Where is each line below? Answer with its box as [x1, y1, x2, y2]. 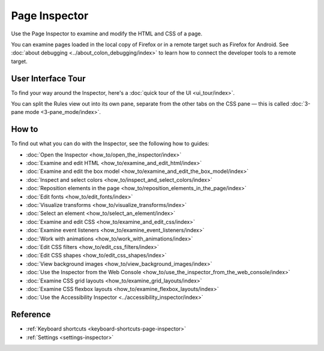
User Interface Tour [11, 73, 86, 83]
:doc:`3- [290, 100, 311, 107]
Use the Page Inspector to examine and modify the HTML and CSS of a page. [11, 30, 203, 37]
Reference [11, 310, 51, 320]
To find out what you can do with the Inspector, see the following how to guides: [11, 140, 209, 147]
